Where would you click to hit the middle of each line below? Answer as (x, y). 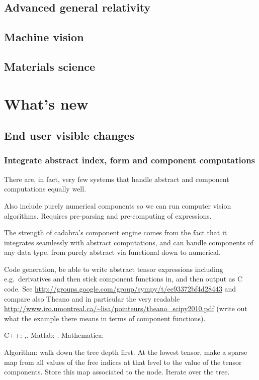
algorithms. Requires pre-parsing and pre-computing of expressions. (108, 215)
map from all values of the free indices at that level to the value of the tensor (123, 362)
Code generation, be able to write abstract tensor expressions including (114, 269)
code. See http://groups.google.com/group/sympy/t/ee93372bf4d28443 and (120, 289)
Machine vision (44, 37)
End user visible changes (69, 135)
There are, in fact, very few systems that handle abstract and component (117, 179)
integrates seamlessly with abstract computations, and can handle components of (129, 242)
